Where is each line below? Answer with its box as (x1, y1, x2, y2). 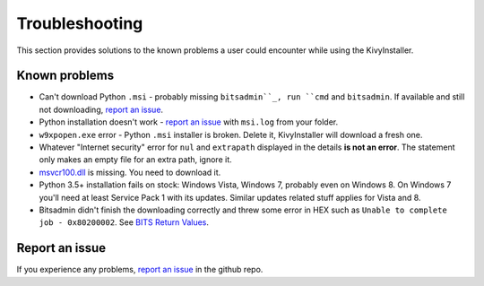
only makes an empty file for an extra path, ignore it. (39, 154, 232, 165)
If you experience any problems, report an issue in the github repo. (16, 264, 264, 275)
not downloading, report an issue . (39, 104, 164, 115)
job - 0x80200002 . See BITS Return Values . (39, 217, 210, 228)
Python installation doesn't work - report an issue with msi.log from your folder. (39, 117, 339, 127)
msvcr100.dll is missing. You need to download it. (39, 167, 221, 178)
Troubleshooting (16, 13, 143, 33)
